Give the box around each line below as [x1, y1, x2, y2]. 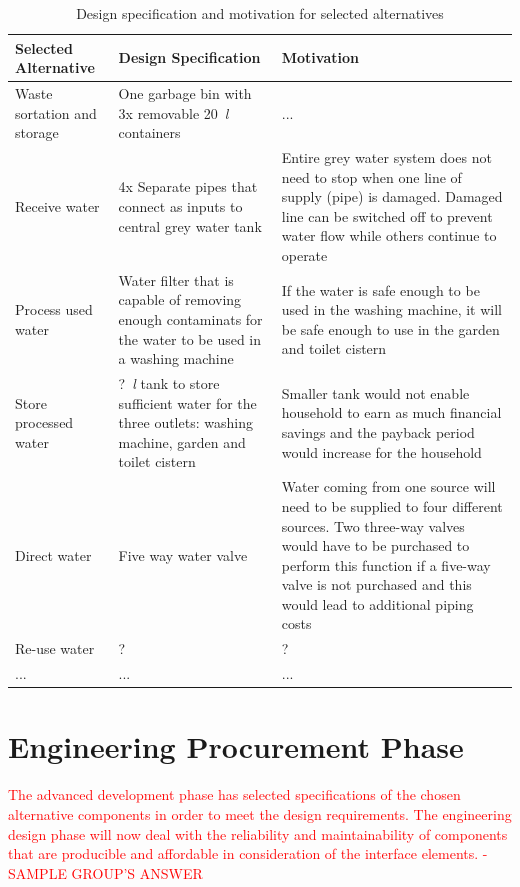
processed [15, 412, 74, 433]
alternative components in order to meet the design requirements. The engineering [8, 803, 512, 824]
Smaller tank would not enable [281, 382, 470, 403]
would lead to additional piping [281, 593, 474, 614]
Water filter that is [118, 269, 234, 290]
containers [118, 122, 181, 143]
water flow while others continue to [281, 225, 497, 246]
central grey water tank [118, 215, 262, 236]
